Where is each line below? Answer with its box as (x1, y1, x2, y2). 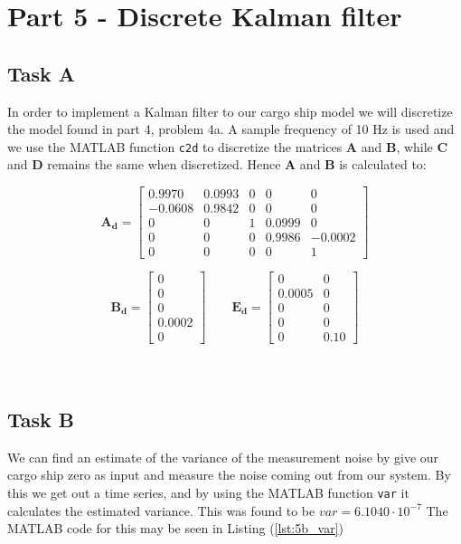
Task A (7, 59, 76, 87)
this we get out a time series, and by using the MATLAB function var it (7, 482, 409, 501)
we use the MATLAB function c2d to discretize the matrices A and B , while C (7, 137, 448, 156)
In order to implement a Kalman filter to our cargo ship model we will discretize (7, 101, 453, 120)
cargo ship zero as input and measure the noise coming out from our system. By (7, 465, 451, 484)
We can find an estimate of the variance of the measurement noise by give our (7, 447, 439, 466)
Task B (7, 405, 75, 433)
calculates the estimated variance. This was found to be (7, 501, 315, 520)
